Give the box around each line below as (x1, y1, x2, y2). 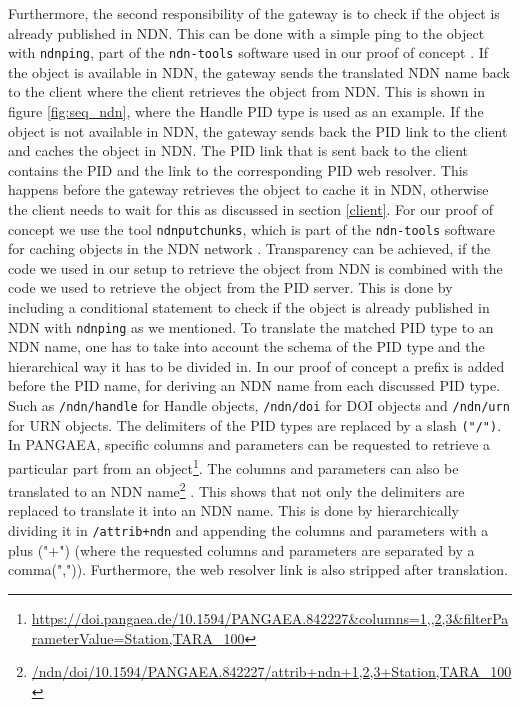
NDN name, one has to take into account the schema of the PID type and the (8, 336, 485, 357)
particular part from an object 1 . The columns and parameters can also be (8, 454, 459, 478)
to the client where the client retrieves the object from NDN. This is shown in (8, 81, 485, 102)
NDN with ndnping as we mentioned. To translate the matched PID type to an (8, 316, 494, 337)
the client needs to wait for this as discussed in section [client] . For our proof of (8, 199, 494, 219)
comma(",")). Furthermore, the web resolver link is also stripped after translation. (8, 559, 508, 580)
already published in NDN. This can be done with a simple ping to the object (8, 22, 485, 43)
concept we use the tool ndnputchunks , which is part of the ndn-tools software (8, 218, 496, 239)
